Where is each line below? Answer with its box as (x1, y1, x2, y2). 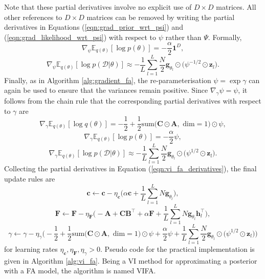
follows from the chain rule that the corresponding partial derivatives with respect (4, 95, 261, 106)
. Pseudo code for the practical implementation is (100, 243, 255, 254)
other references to (4, 11, 62, 22)
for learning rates (4, 243, 58, 254)
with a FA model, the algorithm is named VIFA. (4, 265, 156, 276)
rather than (165, 31, 202, 42)
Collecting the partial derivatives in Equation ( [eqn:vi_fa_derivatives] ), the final (4, 163, 257, 174)
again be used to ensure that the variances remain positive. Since (4, 85, 208, 95)
